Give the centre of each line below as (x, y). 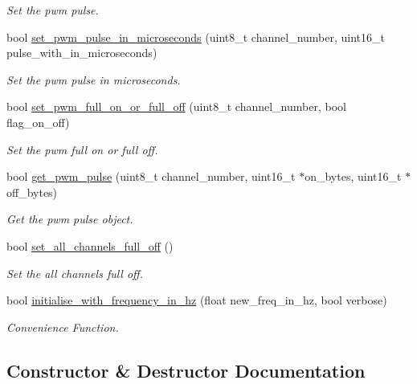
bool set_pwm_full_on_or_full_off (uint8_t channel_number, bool (176, 106)
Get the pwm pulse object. (70, 219)
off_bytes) (32, 192)
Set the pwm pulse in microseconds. (94, 79)
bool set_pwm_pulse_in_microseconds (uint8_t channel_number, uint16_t (196, 37)
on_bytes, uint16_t (353, 176)
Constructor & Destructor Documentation (186, 370)
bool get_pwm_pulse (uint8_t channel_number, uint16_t (151, 176)
